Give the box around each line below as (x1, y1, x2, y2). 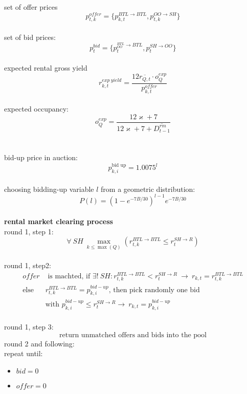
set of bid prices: (4, 32, 56, 42)
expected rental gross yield (4, 62, 87, 73)
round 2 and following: (4, 338, 75, 348)
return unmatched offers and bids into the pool (59, 331, 207, 339)
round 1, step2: (4, 260, 51, 271)
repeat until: (4, 348, 43, 359)
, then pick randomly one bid (108, 286, 200, 294)
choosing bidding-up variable (4, 183, 94, 194)
